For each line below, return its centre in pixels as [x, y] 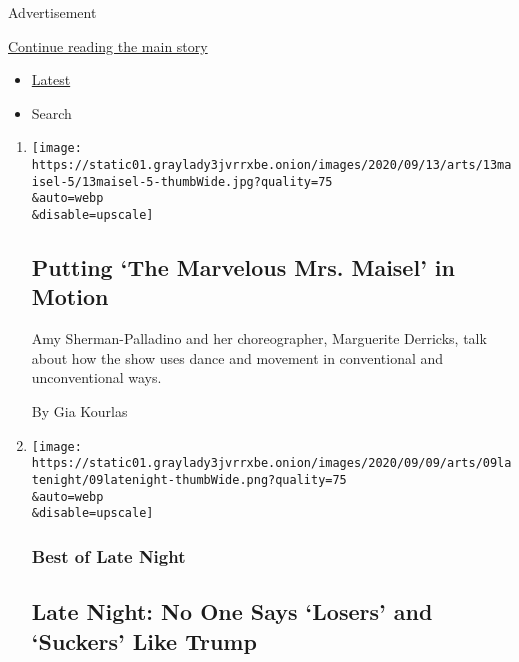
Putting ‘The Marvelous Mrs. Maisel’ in [243, 267]
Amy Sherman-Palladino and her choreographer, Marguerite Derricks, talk [259, 338]
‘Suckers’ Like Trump [144, 640]
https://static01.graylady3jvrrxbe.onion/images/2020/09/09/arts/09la [271, 463]
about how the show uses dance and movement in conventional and [237, 357]
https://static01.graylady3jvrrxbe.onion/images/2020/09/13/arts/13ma [271, 165]
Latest [51, 79]
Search [51, 112]
